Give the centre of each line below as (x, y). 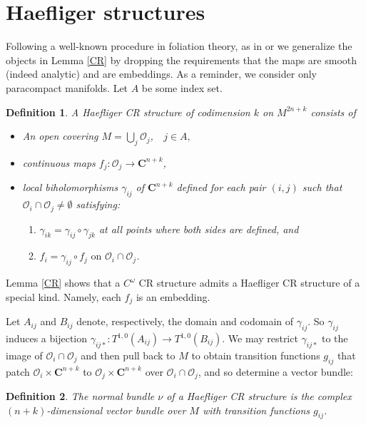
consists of (333, 112)
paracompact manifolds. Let (67, 87)
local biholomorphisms (70, 187)
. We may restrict (260, 338)
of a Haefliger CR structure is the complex (259, 396)
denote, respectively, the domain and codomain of (185, 321)
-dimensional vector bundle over (116, 410)
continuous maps (59, 162)
